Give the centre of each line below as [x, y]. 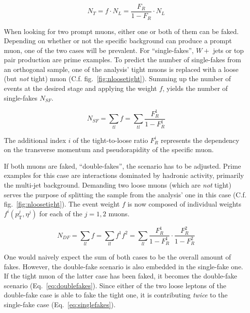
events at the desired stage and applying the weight [81, 88]
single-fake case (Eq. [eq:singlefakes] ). [60, 304]
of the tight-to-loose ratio [110, 140]
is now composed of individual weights [184, 204]
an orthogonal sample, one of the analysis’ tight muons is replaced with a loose [121, 69]
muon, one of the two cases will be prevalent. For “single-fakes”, [99, 50]
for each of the [61, 213]
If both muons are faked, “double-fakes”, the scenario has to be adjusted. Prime [123, 165]
